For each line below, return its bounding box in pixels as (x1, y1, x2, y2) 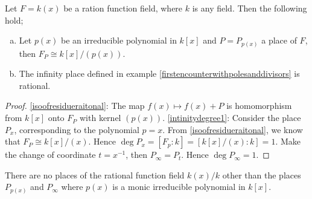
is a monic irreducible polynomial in (112, 180, 246, 193)
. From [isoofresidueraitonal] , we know (162, 123, 303, 135)
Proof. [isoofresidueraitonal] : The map (5, 99, 145, 112)
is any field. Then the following (192, 2, 307, 14)
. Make (275, 135, 301, 148)
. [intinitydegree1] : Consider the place (162, 111, 301, 124)
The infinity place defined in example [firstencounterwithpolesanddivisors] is (19, 67, 300, 80)
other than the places (222, 168, 301, 181)
